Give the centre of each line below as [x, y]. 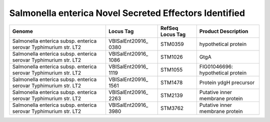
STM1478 [171, 82]
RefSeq [169, 28]
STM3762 [172, 108]
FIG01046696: [216, 66]
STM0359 [172, 44]
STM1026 [172, 56]
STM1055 [171, 69]
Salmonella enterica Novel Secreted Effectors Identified [127, 13]
